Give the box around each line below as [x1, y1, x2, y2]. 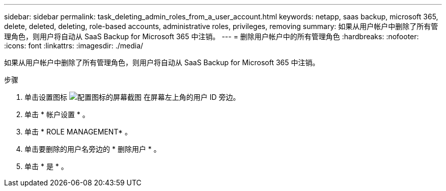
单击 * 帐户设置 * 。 [24, 110, 90, 119]
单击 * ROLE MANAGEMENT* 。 [24, 127, 132, 136]
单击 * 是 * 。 [24, 162, 68, 171]
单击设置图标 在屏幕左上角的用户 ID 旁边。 [24, 93, 240, 101]
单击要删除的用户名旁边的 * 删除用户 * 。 [24, 145, 161, 153]
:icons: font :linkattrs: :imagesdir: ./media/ [4, 41, 144, 50]
